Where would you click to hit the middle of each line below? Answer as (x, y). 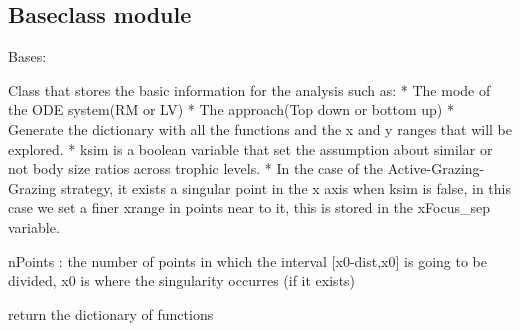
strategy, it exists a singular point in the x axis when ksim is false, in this (286, 187)
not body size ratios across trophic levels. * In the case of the (196, 168)
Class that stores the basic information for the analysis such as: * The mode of (249, 89)
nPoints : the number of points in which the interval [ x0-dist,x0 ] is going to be (247, 260)
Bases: (27, 56)
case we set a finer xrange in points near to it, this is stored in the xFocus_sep (249, 207)
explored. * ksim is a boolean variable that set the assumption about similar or (250, 148)
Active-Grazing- (436, 168)
